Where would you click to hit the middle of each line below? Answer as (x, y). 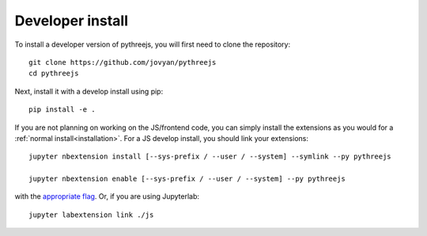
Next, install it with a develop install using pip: (89, 91)
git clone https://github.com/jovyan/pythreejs (123, 62)
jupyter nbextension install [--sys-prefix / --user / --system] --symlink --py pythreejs (210, 157)
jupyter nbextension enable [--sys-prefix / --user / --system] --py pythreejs (187, 179)
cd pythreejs (54, 74)
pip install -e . (62, 110)
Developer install (72, 21)
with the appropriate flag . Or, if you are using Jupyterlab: (107, 196)
